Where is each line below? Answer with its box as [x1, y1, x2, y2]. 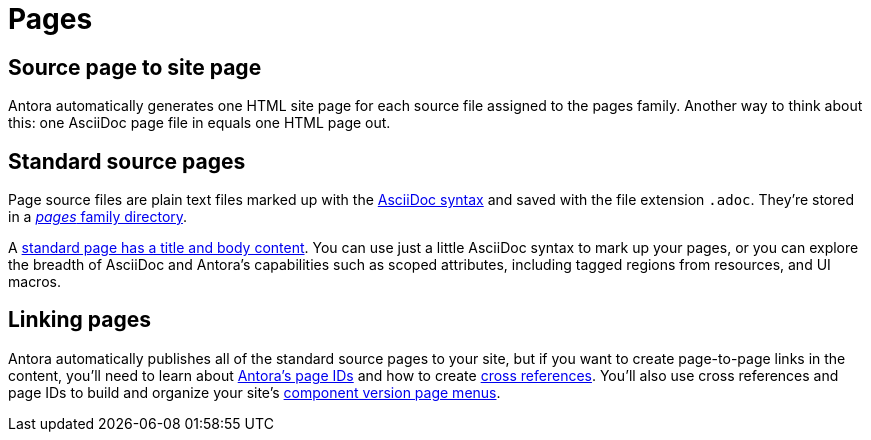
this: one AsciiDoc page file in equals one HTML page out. [8, 114, 391, 132]
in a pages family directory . [8, 208, 188, 226]
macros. [8, 273, 61, 291]
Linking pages [8, 307, 152, 333]
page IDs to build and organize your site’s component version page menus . [8, 383, 501, 401]
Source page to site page [8, 54, 262, 80]
